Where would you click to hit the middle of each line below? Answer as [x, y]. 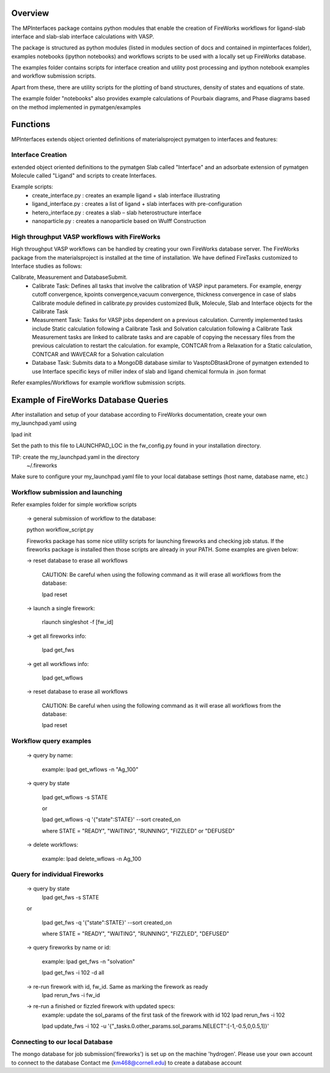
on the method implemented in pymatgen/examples [76, 107]
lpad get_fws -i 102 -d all [73, 973]
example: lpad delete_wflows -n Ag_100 [92, 859]
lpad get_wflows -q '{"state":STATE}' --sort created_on [111, 819]
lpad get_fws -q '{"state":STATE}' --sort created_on [107, 922]
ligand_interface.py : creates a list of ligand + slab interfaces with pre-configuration [137, 204]
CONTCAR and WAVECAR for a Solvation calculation [98, 354]
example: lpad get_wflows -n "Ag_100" [90, 769]
